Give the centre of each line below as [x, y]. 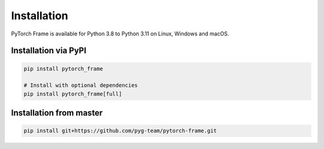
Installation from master [57, 113]
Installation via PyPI [49, 51]
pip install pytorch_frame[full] [73, 94]
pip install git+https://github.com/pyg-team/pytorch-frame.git [120, 131]
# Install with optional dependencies [81, 85]
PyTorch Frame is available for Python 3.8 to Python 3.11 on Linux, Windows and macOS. [120, 34]
